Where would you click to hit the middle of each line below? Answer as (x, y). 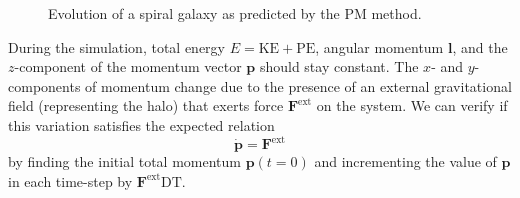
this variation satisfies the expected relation (141, 124)
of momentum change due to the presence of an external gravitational (298, 85)
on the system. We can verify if (412, 105)
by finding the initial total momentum (124, 161)
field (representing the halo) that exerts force (146, 105)
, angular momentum (379, 46)
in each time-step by (70, 180)
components (44, 85)
